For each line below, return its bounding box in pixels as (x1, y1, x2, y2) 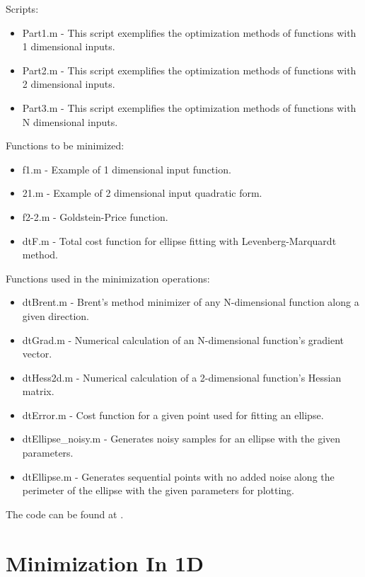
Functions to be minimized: (6, 138, 124, 153)
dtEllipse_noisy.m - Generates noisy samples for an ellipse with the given (22, 431, 341, 446)
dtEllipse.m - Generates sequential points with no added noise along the (22, 469, 335, 484)
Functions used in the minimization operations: (6, 270, 210, 285)
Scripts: (6, 1, 39, 16)
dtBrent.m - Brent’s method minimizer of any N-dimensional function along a (22, 295, 359, 309)
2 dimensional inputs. (22, 76, 115, 91)
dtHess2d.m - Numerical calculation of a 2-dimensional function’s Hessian (22, 370, 342, 384)
